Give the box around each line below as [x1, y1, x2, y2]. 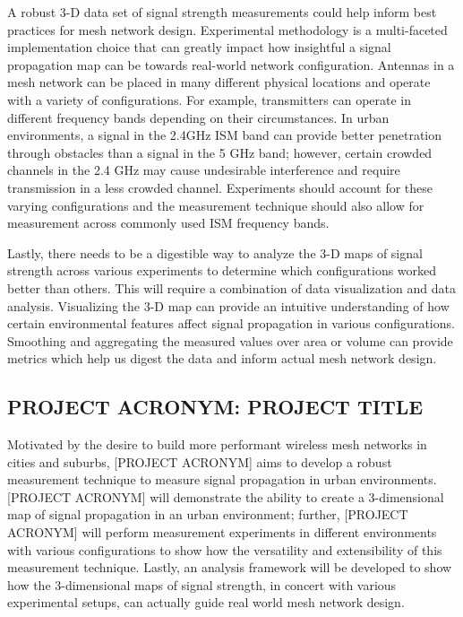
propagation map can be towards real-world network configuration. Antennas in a [7, 55, 455, 74]
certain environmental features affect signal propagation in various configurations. [7, 314, 455, 333]
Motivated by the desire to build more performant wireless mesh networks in [7, 435, 427, 454]
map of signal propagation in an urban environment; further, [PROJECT [7, 505, 408, 524]
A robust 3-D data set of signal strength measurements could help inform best [7, 3, 437, 21]
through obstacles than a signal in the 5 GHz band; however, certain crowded [7, 143, 433, 161]
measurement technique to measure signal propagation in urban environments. [7, 470, 437, 489]
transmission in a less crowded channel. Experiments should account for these [7, 178, 433, 196]
